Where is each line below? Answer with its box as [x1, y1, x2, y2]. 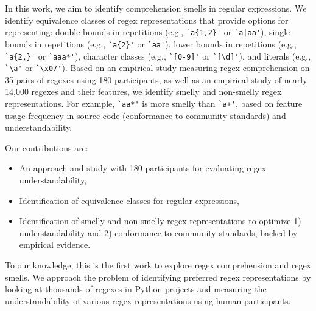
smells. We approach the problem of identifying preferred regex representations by [5, 270, 311, 283]
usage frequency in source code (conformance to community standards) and [5, 109, 286, 121]
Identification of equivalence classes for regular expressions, [19, 194, 239, 207]
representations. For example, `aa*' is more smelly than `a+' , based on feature [5, 97, 303, 109]
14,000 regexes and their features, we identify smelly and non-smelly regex [5, 85, 282, 98]
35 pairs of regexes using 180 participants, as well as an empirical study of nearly [5, 73, 307, 86]
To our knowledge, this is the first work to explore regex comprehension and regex [5, 259, 312, 271]
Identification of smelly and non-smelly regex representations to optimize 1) [19, 214, 301, 227]
